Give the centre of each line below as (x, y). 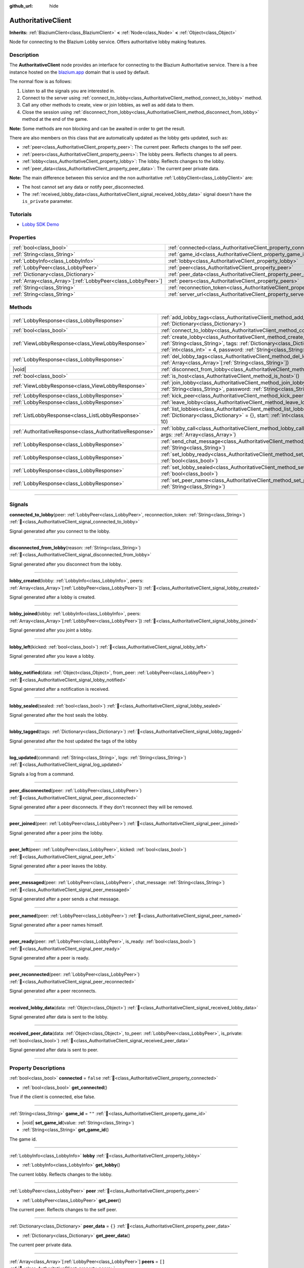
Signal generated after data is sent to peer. (54, 1050)
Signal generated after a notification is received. (60, 689)
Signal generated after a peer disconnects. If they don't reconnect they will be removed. (101, 807)
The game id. (23, 1139)
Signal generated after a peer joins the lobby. (56, 833)
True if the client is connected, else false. (52, 1097)
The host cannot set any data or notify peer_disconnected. (83, 187)
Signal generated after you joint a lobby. (51, 630)
